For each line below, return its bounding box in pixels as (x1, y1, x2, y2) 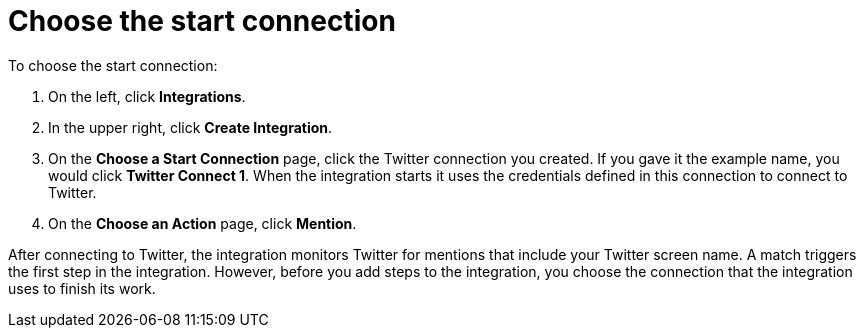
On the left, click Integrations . (48, 87, 246, 105)
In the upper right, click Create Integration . (48, 118, 333, 136)
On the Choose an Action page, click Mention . (48, 214, 357, 232)
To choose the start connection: (8, 56, 218, 74)
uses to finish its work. (8, 279, 156, 297)
